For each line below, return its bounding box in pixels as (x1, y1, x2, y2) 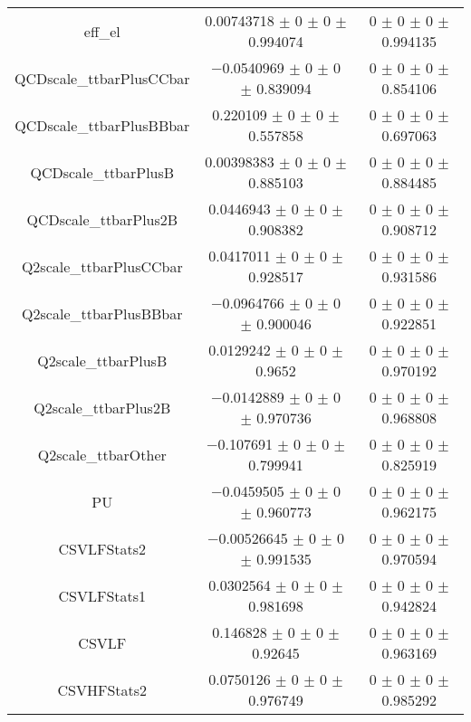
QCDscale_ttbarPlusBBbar (14, 114, 190, 136)
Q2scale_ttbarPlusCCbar (21, 255, 183, 277)
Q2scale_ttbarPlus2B (34, 396, 171, 418)
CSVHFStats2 (57, 679, 148, 700)
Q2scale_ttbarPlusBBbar (22, 302, 183, 324)
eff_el (83, 20, 120, 42)
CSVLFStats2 (58, 537, 147, 559)
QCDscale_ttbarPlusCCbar (14, 67, 190, 89)
